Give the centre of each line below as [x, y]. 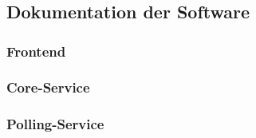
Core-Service [48, 87]
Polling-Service [55, 124]
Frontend [36, 51]
